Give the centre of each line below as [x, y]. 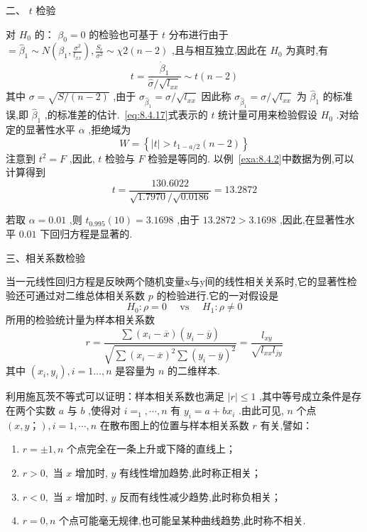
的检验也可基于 [124, 34]
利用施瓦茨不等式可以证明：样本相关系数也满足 [115, 396]
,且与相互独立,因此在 [219, 50]
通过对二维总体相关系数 [90, 295]
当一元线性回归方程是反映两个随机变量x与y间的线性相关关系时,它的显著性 [176, 281]
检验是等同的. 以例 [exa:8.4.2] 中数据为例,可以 [251, 158]
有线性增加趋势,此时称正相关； [191, 473]
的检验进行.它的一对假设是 [218, 295]
